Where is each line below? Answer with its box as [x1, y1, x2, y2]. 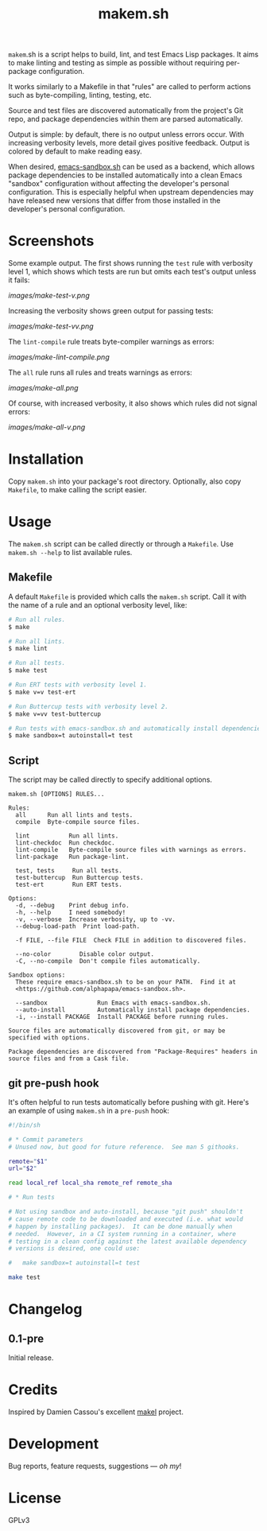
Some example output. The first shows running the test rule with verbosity [8, 258, 253, 268]
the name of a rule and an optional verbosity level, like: [8, 600, 188, 609]
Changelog [8, 1300, 83, 1319]
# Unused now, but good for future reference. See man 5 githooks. [8, 1143, 240, 1151]
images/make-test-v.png [8, 291, 90, 301]
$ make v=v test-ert [8, 688, 77, 696]
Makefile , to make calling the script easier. [8, 485, 147, 495]
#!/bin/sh [8, 1121, 41, 1129]
